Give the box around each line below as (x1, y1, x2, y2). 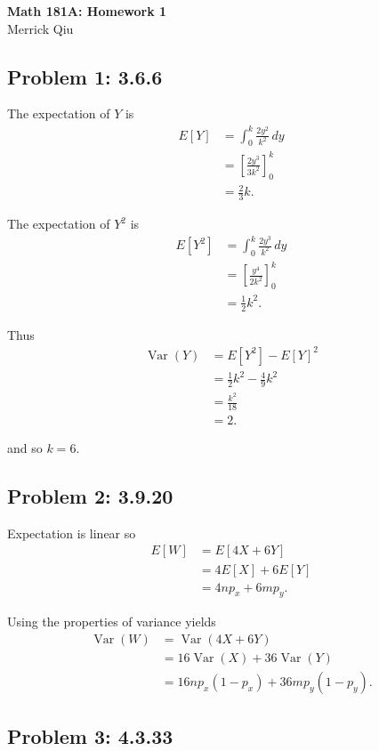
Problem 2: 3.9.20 (7, 482, 173, 510)
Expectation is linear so (7, 523, 136, 542)
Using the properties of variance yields (7, 612, 216, 631)
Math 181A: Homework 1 (7, 2, 167, 20)
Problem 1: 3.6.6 (7, 62, 163, 90)
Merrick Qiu (7, 19, 74, 37)
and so (7, 439, 43, 457)
